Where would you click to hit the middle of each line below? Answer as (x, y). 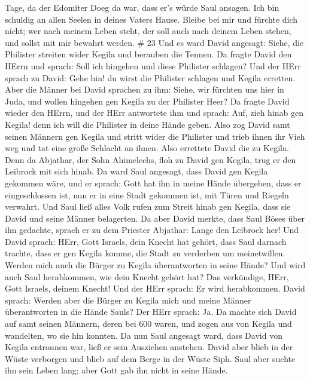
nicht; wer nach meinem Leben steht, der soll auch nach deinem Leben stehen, (148, 31)
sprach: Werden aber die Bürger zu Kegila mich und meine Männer (128, 300)
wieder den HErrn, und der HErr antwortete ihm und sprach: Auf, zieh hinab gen (154, 113)
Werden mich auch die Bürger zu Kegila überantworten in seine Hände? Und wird (155, 265)
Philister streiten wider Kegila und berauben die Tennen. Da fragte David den (148, 54)
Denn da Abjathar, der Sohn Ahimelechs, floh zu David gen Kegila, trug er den (151, 159)
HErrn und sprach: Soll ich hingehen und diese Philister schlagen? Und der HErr (153, 65)
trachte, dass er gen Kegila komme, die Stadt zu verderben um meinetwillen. (145, 253)
